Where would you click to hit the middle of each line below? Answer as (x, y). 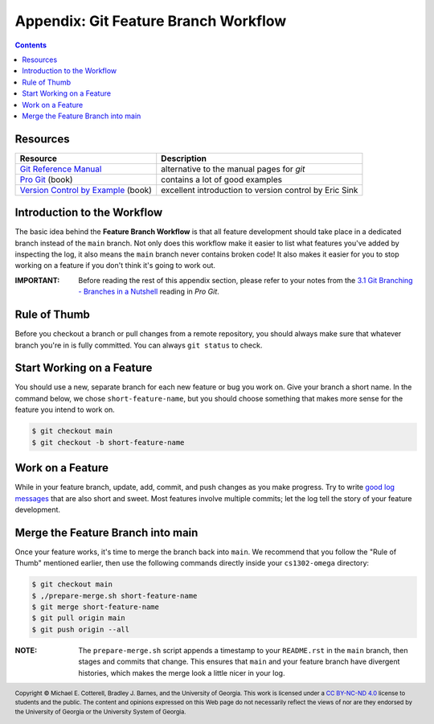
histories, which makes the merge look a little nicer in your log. (182, 673)
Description (184, 158)
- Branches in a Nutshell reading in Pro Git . (149, 292)
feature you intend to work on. (65, 409)
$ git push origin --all (81, 629)
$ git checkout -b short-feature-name (108, 442)
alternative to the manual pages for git (233, 169)
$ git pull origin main (79, 618)
